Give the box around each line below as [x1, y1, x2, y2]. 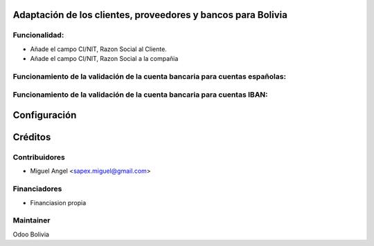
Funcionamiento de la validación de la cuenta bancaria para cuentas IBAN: [12, 90, 268, 100]
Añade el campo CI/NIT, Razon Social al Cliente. [30, 45, 168, 53]
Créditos [12, 131, 51, 143]
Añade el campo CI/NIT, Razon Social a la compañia [30, 55, 179, 63]
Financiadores [12, 184, 62, 193]
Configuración [12, 109, 77, 121]
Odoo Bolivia [12, 230, 50, 238]
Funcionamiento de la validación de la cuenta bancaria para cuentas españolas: [12, 71, 287, 81]
